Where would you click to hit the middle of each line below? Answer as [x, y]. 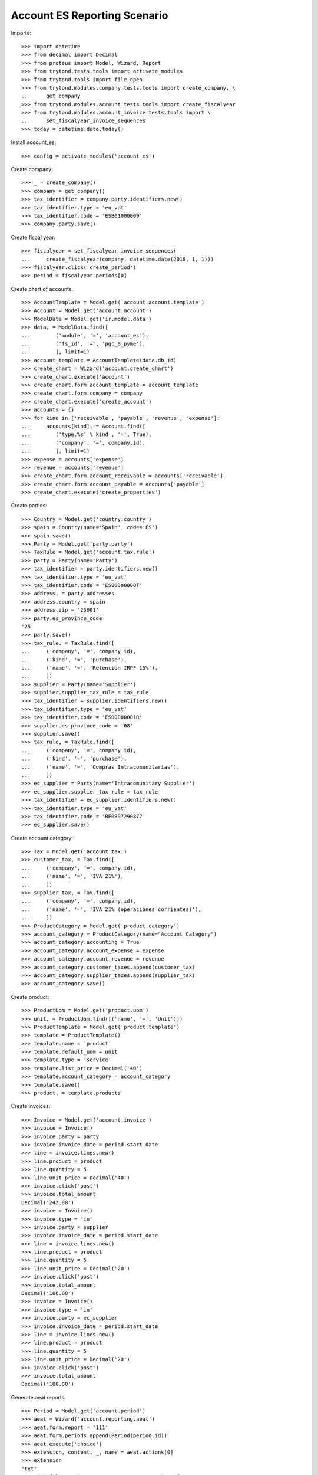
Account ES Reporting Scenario [90, 15]
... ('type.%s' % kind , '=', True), [87, 435]
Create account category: [42, 838]
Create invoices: [31, 1106]
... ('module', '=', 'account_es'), [85, 335]
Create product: [30, 997]
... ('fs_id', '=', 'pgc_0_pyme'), [84, 344]
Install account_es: [34, 142]
